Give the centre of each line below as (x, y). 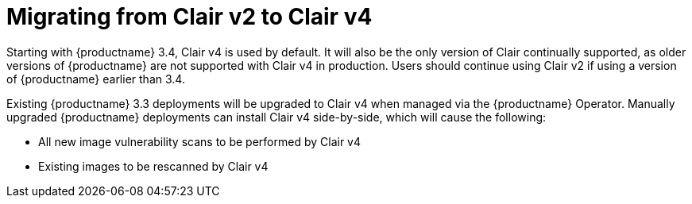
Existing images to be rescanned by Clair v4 (153, 166)
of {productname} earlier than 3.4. (96, 79)
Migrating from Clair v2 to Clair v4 (189, 17)
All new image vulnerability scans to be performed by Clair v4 (199, 141)
